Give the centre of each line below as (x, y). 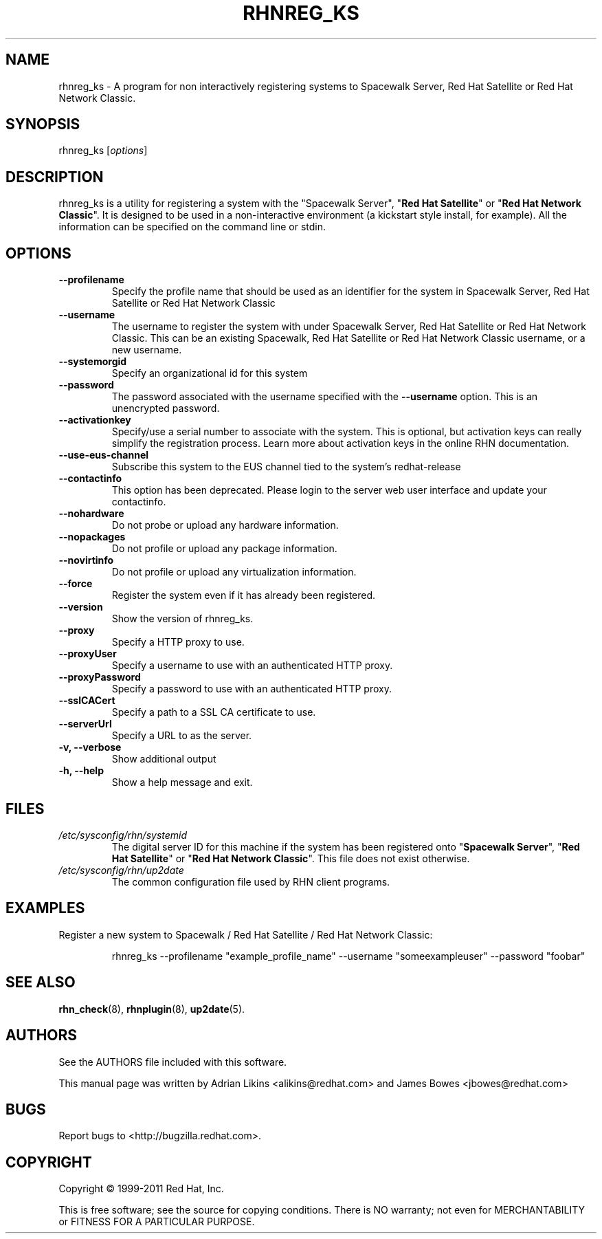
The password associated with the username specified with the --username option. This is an (325, 397)
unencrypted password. (166, 408)
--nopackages (92, 537)
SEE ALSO (41, 983)
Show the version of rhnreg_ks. (182, 619)
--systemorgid (93, 362)
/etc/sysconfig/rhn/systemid (123, 835)
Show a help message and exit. (182, 782)
